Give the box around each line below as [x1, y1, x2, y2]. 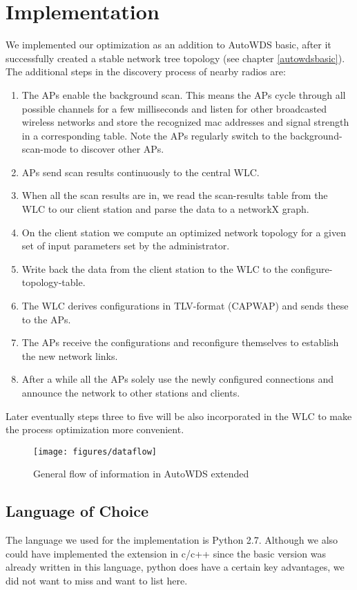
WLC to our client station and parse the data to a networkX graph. [21, 202, 309, 216]
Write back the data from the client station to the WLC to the [21, 261, 288, 276]
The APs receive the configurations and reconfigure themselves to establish [21, 335, 339, 350]
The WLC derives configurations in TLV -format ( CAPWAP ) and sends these [21, 298, 349, 313]
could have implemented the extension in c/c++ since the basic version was [6, 546, 326, 560]
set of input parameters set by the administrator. [21, 238, 230, 253]
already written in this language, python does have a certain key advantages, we [6, 560, 345, 574]
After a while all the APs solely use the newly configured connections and [21, 372, 334, 386]
